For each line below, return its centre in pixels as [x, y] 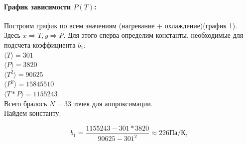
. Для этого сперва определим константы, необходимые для [153, 35]
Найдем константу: [33, 113]
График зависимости [38, 6]
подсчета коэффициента [40, 44]
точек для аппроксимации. [113, 103]
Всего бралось [26, 103]
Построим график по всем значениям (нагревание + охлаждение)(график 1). [121, 25]
